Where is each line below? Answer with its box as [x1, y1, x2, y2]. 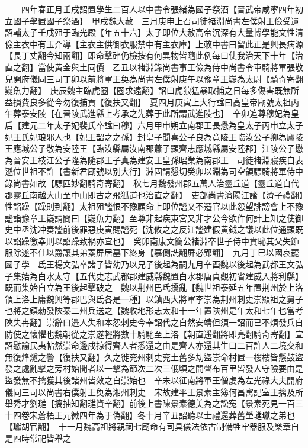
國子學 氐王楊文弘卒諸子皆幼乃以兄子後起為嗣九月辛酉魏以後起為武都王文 [5, 258, 295, 270]
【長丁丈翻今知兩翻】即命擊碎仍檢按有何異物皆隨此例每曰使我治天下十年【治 [5, 49, 303, 62]
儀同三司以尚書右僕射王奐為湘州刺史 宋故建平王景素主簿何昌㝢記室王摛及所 [5, 385, 303, 398]
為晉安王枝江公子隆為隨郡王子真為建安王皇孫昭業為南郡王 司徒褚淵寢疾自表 [5, 153, 303, 166]
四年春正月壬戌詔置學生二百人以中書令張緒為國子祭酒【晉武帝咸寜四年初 [21, 3, 303, 15]
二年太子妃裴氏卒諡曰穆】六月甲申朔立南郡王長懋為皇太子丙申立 [37, 118, 287, 131]
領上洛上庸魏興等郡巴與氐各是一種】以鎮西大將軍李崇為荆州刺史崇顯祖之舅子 [5, 292, 303, 305]
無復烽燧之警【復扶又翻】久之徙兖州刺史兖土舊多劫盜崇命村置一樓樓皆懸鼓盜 [5, 350, 303, 363]
